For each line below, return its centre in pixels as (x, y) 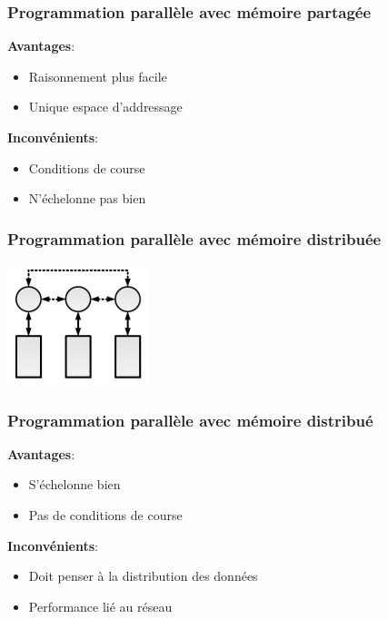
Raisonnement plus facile (98, 76)
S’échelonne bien (75, 484)
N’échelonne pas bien (87, 198)
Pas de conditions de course (105, 515)
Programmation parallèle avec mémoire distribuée (194, 238)
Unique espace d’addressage (105, 107)
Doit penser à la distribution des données (143, 576)
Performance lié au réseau (100, 606)
